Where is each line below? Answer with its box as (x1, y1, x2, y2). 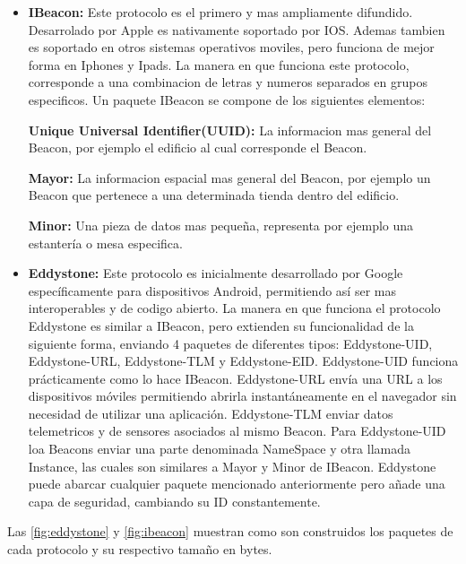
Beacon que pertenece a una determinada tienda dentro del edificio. (28, 186, 400, 204)
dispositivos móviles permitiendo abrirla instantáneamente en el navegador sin (28, 386, 457, 405)
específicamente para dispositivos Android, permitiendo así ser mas (28, 281, 396, 299)
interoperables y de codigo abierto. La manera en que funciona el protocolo (28, 299, 441, 317)
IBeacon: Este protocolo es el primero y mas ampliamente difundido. (28, 3, 413, 21)
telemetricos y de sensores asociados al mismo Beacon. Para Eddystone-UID (28, 421, 446, 440)
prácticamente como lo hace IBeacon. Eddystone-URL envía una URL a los (28, 369, 443, 387)
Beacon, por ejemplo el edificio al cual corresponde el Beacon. (28, 138, 367, 157)
